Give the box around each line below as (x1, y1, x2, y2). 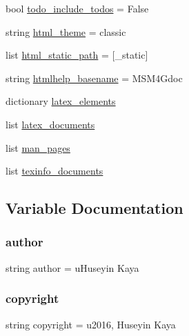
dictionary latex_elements (6, 94, 116, 108)
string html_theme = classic (6, 24, 126, 39)
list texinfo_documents (6, 164, 103, 178)
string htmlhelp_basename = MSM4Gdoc (6, 70, 183, 85)
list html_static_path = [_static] (6, 48, 148, 62)
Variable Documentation (6, 197, 183, 219)
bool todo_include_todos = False (6, 1, 149, 15)
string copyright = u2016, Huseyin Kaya (6, 317, 176, 331)
